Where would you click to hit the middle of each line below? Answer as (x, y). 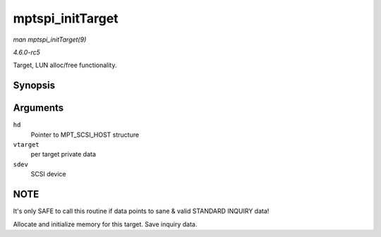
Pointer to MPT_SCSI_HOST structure (85, 135)
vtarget (26, 145)
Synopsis (34, 86)
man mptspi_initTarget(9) (50, 39)
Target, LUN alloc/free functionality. (65, 65)
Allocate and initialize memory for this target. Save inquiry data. (105, 224)
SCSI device (48, 174)
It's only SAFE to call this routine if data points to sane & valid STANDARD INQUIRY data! (141, 211)
